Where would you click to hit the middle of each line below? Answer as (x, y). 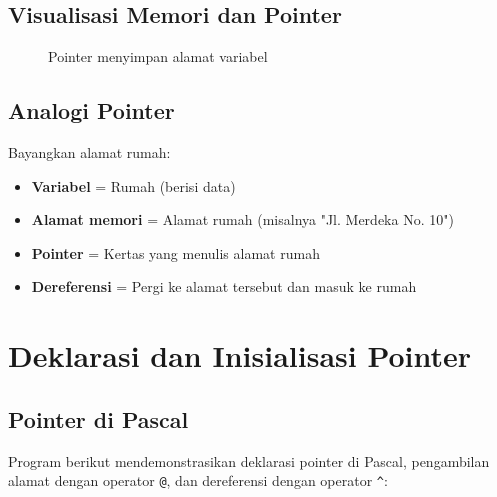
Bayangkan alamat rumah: (89, 152)
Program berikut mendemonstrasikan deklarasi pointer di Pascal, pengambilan (249, 460)
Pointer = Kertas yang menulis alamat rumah (175, 252)
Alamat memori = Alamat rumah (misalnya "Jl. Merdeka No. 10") (242, 219)
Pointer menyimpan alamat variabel (158, 56)
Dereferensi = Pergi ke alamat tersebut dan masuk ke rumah (224, 286)
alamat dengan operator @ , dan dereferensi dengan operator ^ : (198, 480)
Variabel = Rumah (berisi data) (133, 185)
